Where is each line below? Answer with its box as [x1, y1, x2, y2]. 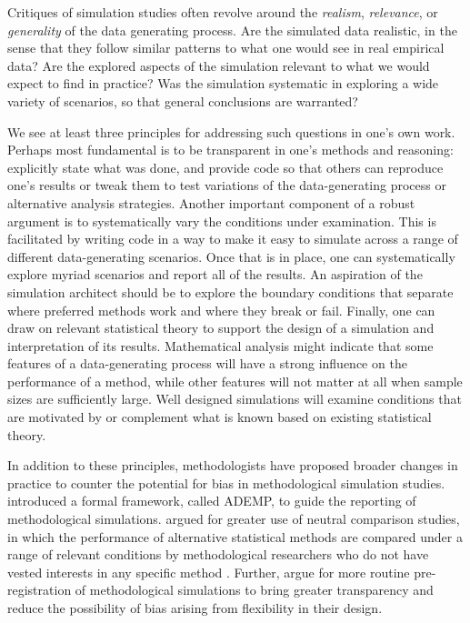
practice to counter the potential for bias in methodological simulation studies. [7, 473, 445, 492]
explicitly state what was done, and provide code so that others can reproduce [7, 157, 444, 176]
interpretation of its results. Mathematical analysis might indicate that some [7, 336, 434, 355]
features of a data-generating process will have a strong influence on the [7, 354, 407, 373]
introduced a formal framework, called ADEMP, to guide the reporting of [7, 491, 416, 510]
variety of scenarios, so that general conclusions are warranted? [7, 91, 358, 110]
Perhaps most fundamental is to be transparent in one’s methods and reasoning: [7, 140, 454, 159]
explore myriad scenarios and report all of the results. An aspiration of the [7, 265, 423, 284]
